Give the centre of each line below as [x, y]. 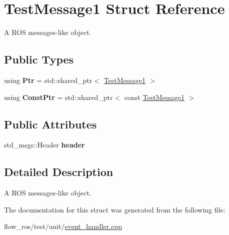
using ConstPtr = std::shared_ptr [58, 97]
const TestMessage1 [154, 97]
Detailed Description [59, 172]
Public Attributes [50, 124]
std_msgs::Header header [44, 145]
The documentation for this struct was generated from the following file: [115, 209]
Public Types [39, 59]
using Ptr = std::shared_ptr [48, 80]
